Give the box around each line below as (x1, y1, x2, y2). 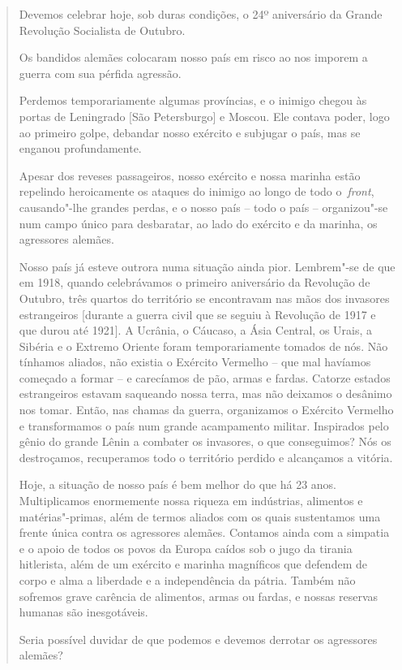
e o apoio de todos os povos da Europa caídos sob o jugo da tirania (19, 539, 353, 556)
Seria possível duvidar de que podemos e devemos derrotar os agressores (19, 630, 378, 647)
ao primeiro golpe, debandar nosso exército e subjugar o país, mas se (19, 123, 361, 140)
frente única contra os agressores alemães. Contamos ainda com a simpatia (19, 524, 390, 541)
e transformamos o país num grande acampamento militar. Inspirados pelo (19, 417, 389, 434)
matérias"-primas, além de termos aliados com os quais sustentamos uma (19, 508, 381, 525)
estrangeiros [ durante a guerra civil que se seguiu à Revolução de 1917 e (19, 305, 376, 322)
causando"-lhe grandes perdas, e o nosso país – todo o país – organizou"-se (19, 198, 388, 215)
